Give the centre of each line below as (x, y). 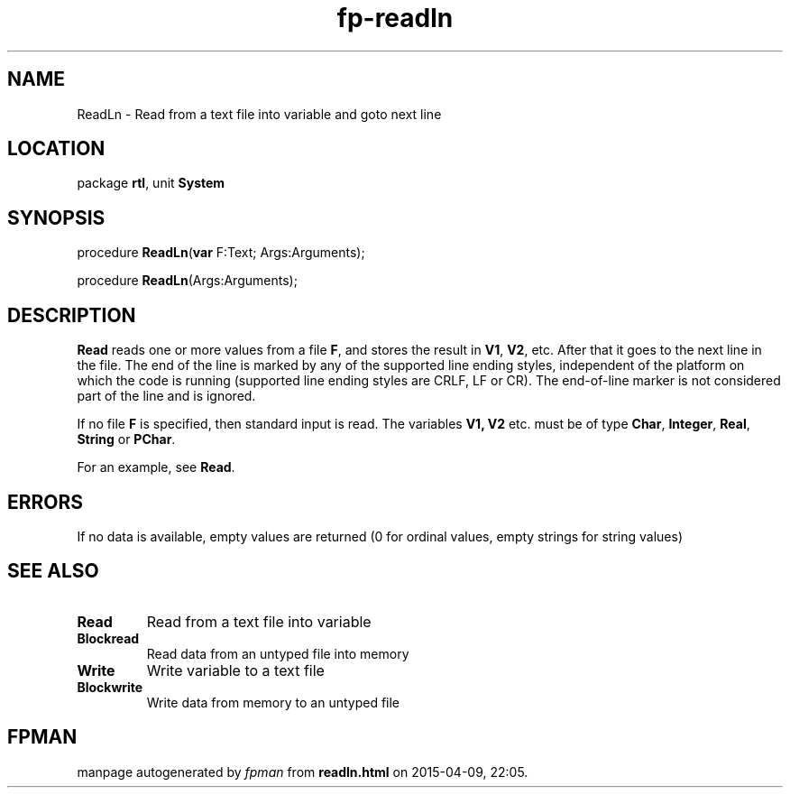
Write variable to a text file (235, 670)
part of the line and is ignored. (166, 396)
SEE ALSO (53, 571)
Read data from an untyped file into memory (278, 653)
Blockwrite (110, 687)
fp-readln (395, 18)
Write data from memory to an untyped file (273, 702)
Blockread (108, 638)
